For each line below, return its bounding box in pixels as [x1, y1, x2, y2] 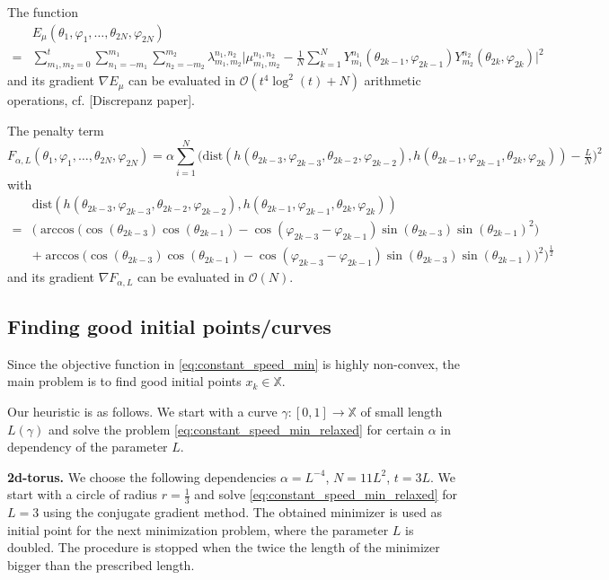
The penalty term [7, 120, 104, 139]
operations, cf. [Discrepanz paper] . [7, 91, 195, 110]
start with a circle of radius [7, 485, 158, 504]
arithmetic [364, 71, 421, 90]
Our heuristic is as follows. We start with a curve [7, 402, 278, 421]
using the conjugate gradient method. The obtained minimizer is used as [42, 503, 442, 522]
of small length [360, 402, 443, 421]
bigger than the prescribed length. [7, 556, 195, 575]
